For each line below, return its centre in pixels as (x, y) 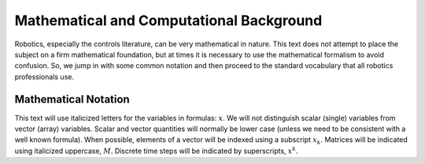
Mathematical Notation (72, 99)
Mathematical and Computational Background (168, 20)
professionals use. (44, 77)
